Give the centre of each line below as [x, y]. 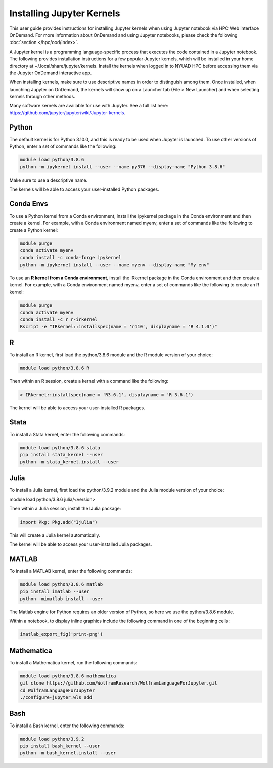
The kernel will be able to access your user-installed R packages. [77, 408]
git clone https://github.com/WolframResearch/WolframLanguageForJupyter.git [119, 683]
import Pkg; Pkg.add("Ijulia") [59, 522]
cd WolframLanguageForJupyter [57, 690]
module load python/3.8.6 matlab [61, 585]
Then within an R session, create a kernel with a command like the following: [89, 381]
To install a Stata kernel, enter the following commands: [67, 434]
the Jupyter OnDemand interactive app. [51, 73]
